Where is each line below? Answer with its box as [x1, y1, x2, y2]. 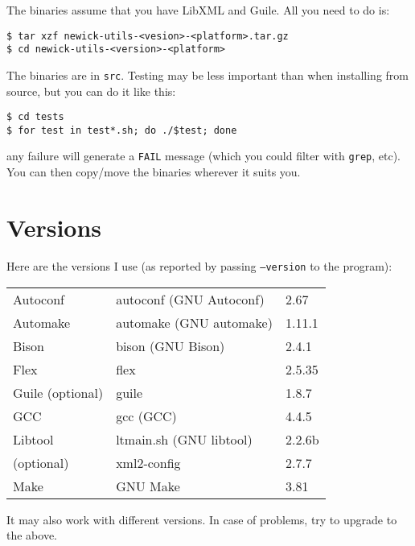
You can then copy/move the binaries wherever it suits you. [6, 163, 301, 180]
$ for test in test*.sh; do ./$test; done [6, 124, 237, 136]
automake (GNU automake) [116, 312, 273, 332]
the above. [6, 527, 57, 544]
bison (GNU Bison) [116, 336, 225, 355]
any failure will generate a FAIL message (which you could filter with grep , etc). [6, 147, 401, 164]
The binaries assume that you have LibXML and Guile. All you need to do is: [6, 2, 390, 18]
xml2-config [116, 453, 181, 472]
